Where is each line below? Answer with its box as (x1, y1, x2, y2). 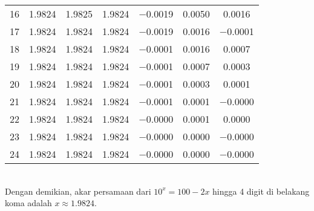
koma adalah (5, 196, 52, 209)
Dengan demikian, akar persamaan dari (5, 184, 151, 197)
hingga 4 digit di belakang (212, 184, 310, 197)
